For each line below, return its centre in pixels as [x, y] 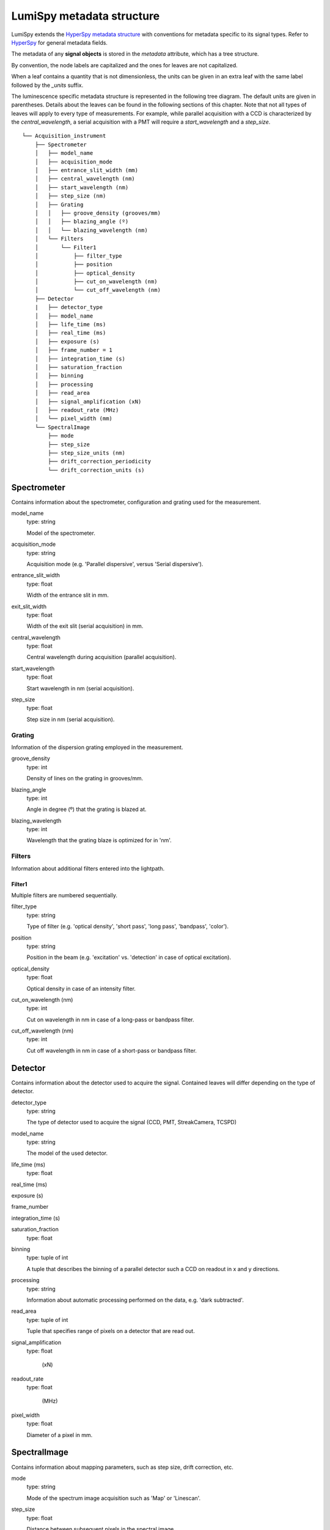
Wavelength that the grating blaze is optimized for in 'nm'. [99, 840]
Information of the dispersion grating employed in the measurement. [97, 747]
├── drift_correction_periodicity [100, 461]
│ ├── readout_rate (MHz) [77, 410]
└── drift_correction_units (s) [96, 470]
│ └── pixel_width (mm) [74, 419]
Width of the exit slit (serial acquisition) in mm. [85, 626]
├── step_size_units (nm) [86, 453]
